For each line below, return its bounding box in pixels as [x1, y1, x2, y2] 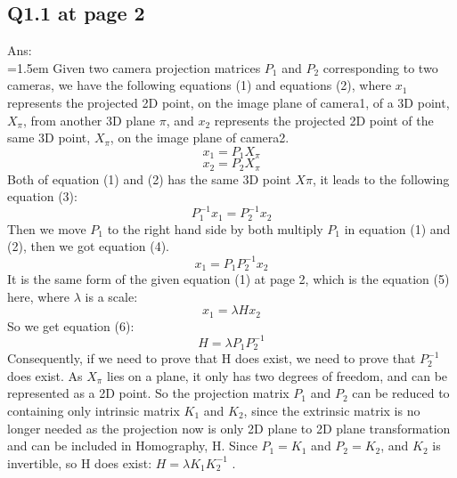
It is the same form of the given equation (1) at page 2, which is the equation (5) [7, 269, 450, 288]
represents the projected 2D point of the [214, 110, 434, 129]
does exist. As [7, 366, 83, 385]
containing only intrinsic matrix [7, 401, 180, 419]
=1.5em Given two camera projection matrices [7, 58, 261, 77]
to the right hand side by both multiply [107, 219, 323, 238]
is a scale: [85, 287, 138, 305]
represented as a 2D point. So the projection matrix [7, 384, 290, 402]
